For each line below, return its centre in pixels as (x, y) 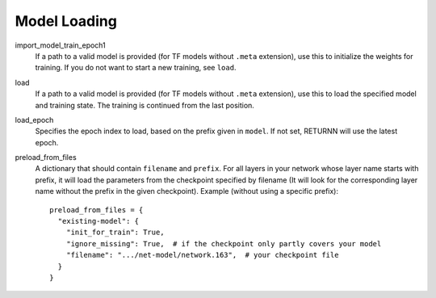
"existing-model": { (99, 221)
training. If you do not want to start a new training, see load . (136, 68)
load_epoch (34, 120)
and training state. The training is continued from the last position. (145, 105)
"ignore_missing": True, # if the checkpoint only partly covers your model (224, 243)
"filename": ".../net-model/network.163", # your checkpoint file (202, 255)
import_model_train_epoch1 (61, 45)
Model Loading (66, 21)
